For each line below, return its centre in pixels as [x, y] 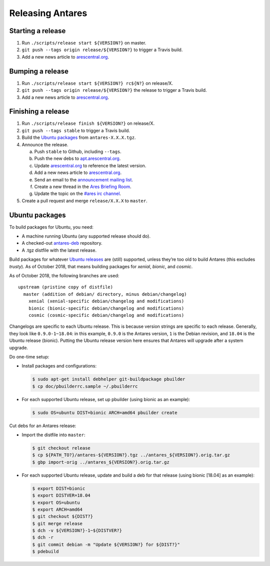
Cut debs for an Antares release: [43, 426]
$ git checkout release [61, 448]
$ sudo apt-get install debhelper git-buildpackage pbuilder [109, 379]
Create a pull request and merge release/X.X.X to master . [84, 201]
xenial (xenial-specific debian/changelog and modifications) [106, 301]
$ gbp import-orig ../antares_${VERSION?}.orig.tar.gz [101, 462]
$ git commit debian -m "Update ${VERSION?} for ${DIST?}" [106, 544]
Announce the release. [45, 144]
